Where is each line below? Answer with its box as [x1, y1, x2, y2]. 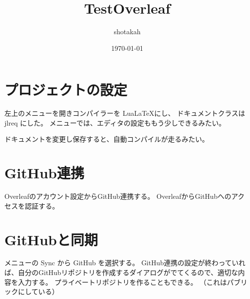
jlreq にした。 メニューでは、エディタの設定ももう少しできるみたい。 [4, 117, 226, 128]
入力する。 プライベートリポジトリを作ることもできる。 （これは [18, 277, 227, 287]
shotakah [114, 26, 141, 37]
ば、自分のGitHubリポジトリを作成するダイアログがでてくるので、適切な [4, 267, 238, 278]
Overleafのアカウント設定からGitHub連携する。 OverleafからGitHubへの [4, 191, 231, 201]
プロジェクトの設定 [4, 80, 128, 100]
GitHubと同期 [4, 229, 98, 249]
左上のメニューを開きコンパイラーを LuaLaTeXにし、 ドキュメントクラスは [4, 108, 245, 118]
